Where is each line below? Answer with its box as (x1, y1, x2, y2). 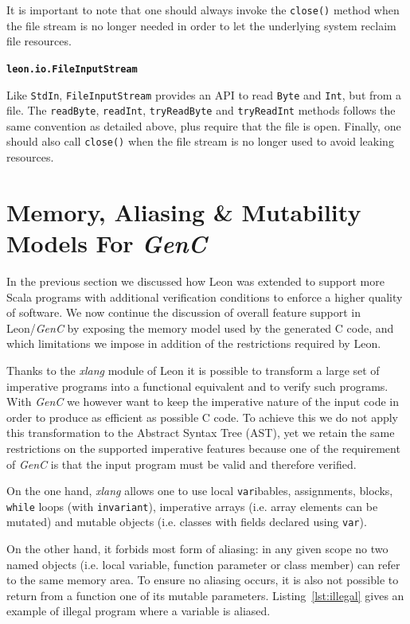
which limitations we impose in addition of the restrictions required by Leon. (6, 335, 381, 352)
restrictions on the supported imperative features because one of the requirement (6, 439, 400, 456)
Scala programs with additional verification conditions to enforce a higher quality (6, 288, 403, 305)
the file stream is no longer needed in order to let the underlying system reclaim (6, 17, 396, 33)
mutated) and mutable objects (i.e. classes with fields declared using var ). (6, 513, 367, 530)
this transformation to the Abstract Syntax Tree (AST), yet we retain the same (6, 424, 395, 441)
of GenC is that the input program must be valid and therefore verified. (6, 455, 357, 472)
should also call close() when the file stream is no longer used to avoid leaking (6, 133, 394, 150)
